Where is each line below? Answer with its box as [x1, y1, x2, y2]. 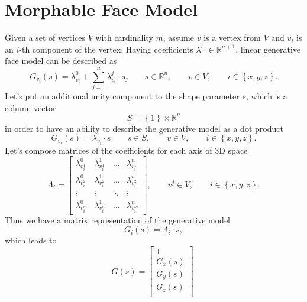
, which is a [245, 90, 287, 102]
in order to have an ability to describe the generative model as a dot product [5, 122, 283, 134]
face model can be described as [5, 54, 117, 67]
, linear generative [235, 43, 301, 55]
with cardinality [95, 31, 153, 44]
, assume [163, 31, 194, 44]
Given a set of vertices [5, 31, 85, 44]
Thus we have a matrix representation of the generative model [5, 213, 230, 226]
